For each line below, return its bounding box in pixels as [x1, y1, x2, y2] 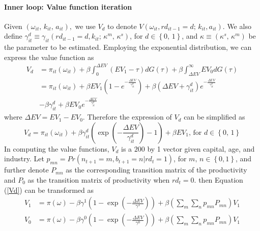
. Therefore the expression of [82, 111, 172, 122]
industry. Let [4, 153, 44, 164]
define [4, 31, 22, 41]
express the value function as [4, 51, 94, 62]
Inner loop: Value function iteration [4, 1, 132, 12]
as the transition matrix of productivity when [27, 174, 170, 185]
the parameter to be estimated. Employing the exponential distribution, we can [4, 42, 252, 52]
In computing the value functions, [4, 143, 109, 154]
